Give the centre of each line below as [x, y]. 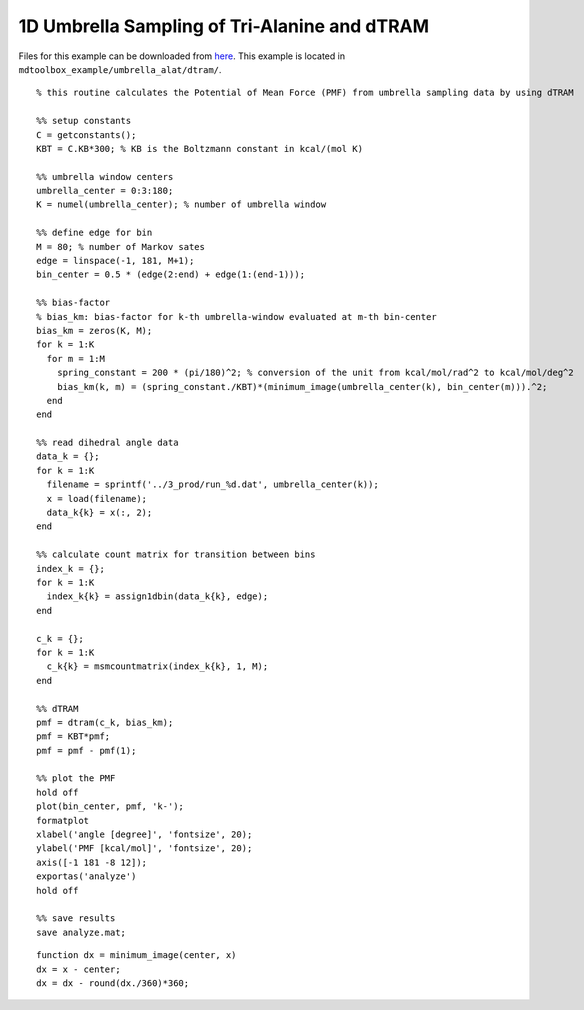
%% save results [76, 918]
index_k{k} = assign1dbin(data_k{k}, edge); [157, 596]
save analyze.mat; [81, 932]
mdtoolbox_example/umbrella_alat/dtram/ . [120, 69]
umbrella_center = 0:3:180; [105, 191]
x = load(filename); [97, 498]
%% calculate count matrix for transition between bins [176, 554]
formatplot [63, 820]
